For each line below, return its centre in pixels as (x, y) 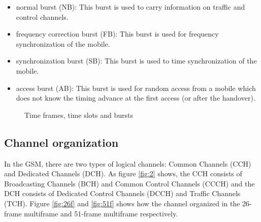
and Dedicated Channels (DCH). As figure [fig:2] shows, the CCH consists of (123, 173)
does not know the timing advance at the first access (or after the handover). (136, 98)
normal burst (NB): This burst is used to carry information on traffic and (130, 7)
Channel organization (61, 142)
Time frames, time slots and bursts (79, 115)
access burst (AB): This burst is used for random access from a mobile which (136, 88)
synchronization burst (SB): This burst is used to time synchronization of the (136, 61)
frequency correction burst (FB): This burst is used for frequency (117, 34)
